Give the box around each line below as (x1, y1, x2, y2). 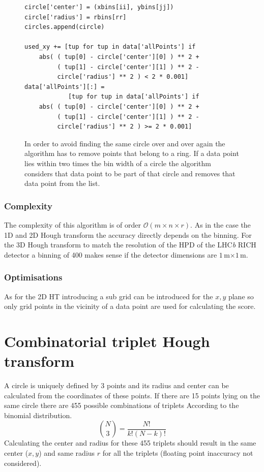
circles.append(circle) (24, 23, 105, 31)
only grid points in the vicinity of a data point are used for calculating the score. (4, 301, 256, 311)
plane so (228, 291, 254, 301)
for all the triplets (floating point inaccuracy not (102, 447, 253, 458)
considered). (4, 457, 42, 468)
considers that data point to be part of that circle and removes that (24, 168, 236, 178)
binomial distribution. (4, 410, 72, 420)
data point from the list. (24, 178, 100, 188)
